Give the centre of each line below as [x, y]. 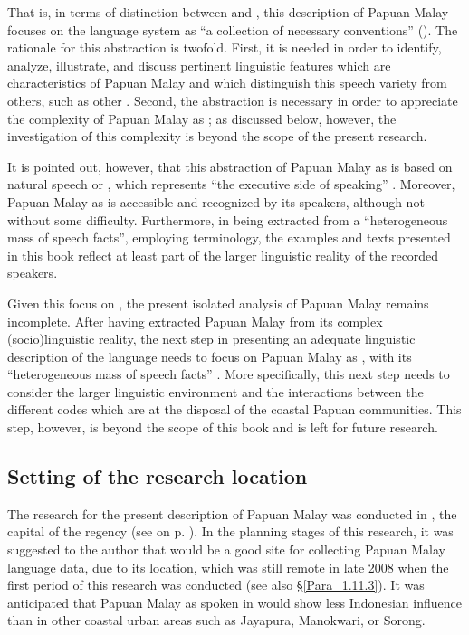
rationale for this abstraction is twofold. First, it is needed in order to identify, [225, 47]
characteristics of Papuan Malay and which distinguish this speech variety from [227, 83]
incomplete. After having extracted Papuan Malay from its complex [195, 321]
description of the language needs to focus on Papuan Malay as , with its [210, 356]
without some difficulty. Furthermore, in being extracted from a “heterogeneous [228, 219]
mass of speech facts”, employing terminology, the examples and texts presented [229, 237]
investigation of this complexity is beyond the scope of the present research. [217, 136]
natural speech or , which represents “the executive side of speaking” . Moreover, [231, 184]
